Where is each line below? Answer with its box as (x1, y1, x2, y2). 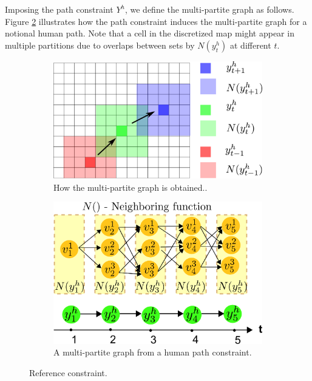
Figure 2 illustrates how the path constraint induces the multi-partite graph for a (5, 15, 307, 27)
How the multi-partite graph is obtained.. (53, 180, 208, 193)
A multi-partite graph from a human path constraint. (53, 346, 252, 359)
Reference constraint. (29, 366, 107, 379)
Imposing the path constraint (5, 3, 114, 15)
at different (230, 38, 271, 51)
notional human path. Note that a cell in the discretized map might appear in (5, 27, 294, 39)
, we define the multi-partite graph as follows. (124, 3, 294, 15)
